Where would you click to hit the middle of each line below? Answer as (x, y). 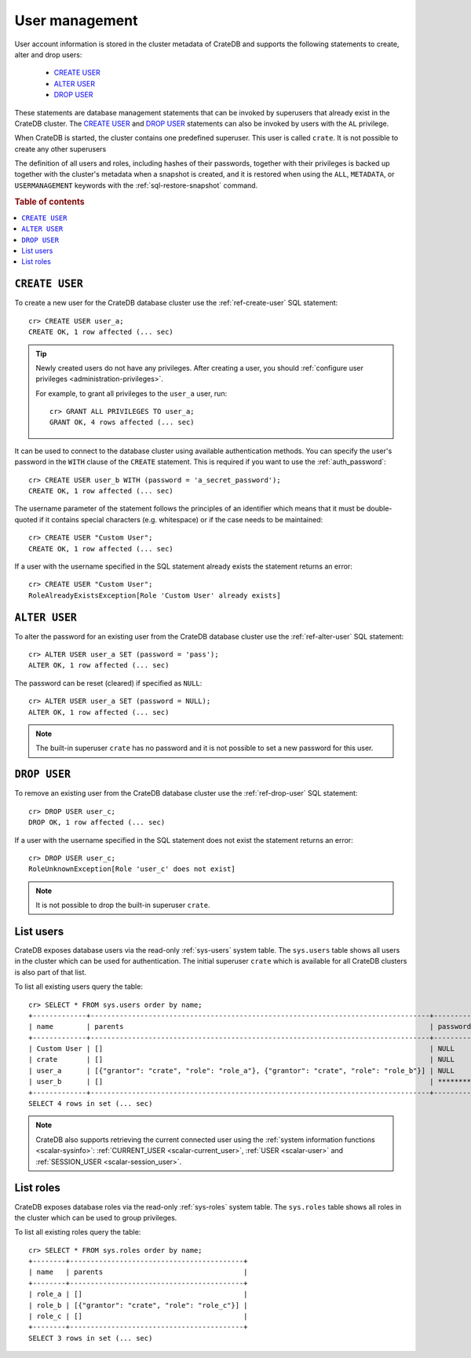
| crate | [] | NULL (242, 1060)
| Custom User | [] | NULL (242, 1049)
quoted (26, 519)
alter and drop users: (48, 54)
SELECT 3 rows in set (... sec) (91, 1338)
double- (379, 509)
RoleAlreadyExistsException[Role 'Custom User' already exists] (155, 595)
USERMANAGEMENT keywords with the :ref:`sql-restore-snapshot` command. (136, 185)
